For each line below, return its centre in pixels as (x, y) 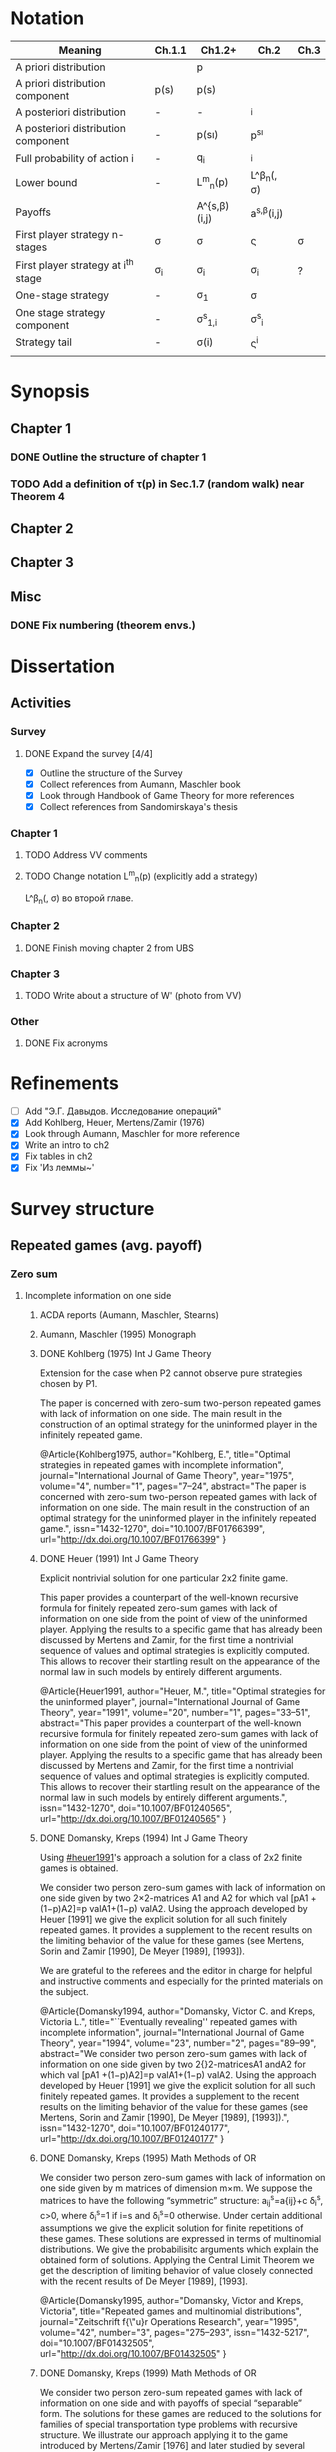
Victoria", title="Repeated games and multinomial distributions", (170, 2311)
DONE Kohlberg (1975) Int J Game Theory (125, 1354)
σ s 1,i (207, 319)
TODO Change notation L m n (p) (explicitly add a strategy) (141, 876)
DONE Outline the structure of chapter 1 (108, 457)
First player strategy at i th (74, 264)
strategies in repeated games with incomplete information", (161, 1465)
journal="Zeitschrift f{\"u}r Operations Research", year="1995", (169, 2322)
